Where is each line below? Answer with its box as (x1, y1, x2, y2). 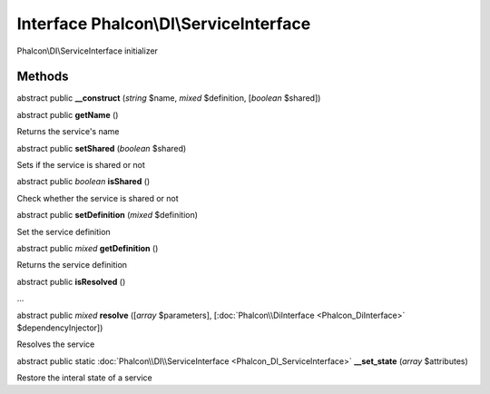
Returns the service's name (16, 126, 120, 137)
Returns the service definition (16, 260, 127, 271)
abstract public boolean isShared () (16, 176, 151, 187)
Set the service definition (16, 226, 111, 237)
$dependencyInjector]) (16, 322, 103, 333)
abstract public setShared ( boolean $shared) (16, 143, 187, 153)
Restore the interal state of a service (16, 372, 153, 383)
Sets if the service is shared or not (16, 160, 145, 171)
